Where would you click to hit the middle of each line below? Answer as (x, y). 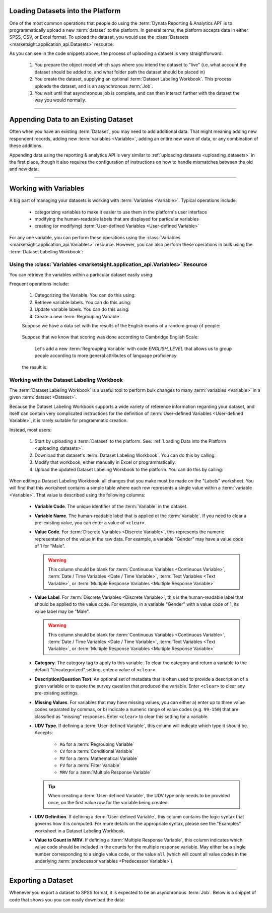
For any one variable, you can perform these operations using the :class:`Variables (95, 237)
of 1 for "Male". (50, 546)
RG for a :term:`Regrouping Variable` (97, 744)
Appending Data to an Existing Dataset (71, 120)
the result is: (35, 367)
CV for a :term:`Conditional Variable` (97, 751)
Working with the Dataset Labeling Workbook (66, 380)
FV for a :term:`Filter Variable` (90, 765)
